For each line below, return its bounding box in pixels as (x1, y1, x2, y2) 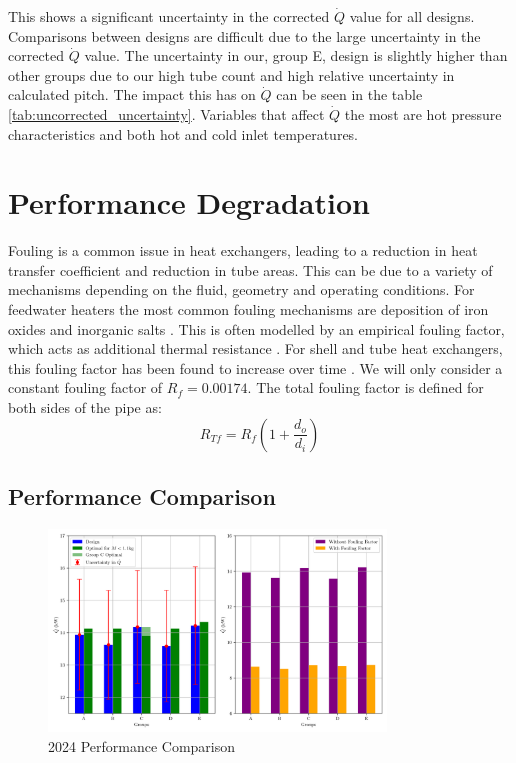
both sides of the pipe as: (8, 397, 162, 418)
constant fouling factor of (8, 377, 163, 398)
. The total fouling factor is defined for (247, 377, 484, 398)
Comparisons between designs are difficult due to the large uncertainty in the (8, 25, 481, 46)
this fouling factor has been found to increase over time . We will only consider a (8, 357, 503, 378)
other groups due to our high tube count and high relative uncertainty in (8, 64, 455, 85)
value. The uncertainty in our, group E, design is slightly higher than (84, 45, 508, 66)
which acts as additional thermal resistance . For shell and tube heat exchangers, (8, 338, 503, 359)
